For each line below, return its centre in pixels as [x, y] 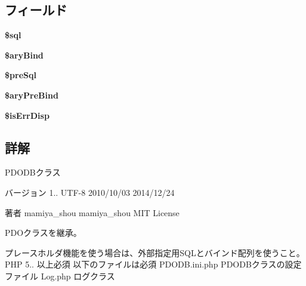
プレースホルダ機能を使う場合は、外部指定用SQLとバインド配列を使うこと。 [155, 252]
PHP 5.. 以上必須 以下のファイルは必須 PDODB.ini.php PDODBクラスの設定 [153, 264]
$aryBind [24, 55]
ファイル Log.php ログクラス [60, 276]
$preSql [21, 75]
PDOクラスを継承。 [43, 233]
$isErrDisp [27, 115]
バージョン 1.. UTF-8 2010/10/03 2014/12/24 [90, 192]
